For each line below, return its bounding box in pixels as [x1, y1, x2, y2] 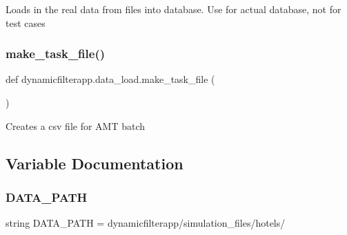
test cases [6, 15, 46, 30]
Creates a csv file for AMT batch [6, 118, 146, 133]
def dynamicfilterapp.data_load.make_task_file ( [6, 72, 215, 86]
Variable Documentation [6, 152, 184, 173]
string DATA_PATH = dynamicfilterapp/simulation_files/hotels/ [6, 216, 286, 230]
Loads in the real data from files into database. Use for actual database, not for [6, 2, 341, 16]
